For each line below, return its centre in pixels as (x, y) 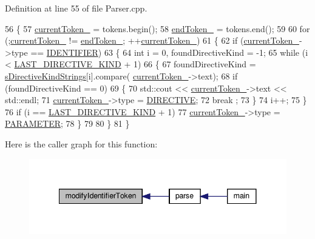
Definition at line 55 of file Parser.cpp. (76, 8)
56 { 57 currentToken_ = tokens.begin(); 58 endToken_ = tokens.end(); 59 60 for (157, 28)
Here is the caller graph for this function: (81, 143)
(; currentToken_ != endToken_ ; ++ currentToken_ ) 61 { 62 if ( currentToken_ (152, 40)
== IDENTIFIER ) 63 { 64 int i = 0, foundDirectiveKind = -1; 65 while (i (169, 52)
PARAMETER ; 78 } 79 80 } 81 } (67, 123)
